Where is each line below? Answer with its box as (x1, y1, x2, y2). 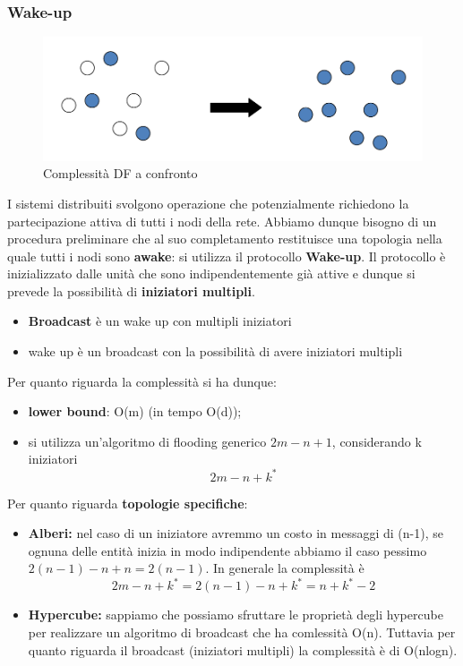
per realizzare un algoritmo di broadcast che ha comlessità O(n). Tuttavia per (28, 623, 456, 641)
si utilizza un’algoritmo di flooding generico (28, 431, 267, 450)
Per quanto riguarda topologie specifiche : (7, 493, 248, 512)
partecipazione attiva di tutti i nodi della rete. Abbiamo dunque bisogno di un (7, 211, 437, 230)
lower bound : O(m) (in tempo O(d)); (28, 402, 242, 421)
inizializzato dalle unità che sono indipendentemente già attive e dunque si (7, 264, 416, 283)
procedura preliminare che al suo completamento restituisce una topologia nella (7, 229, 442, 248)
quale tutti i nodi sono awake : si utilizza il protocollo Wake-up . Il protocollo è (7, 246, 446, 265)
